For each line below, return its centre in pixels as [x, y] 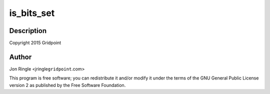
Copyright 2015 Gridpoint [35, 43]
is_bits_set [32, 13]
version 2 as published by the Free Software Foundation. [67, 85]
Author [20, 57]
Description [28, 31]
